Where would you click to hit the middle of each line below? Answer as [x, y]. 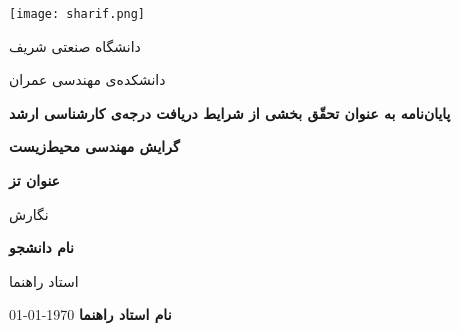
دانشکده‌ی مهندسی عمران [87, 79]
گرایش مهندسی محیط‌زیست [94, 146]
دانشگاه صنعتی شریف [75, 45]
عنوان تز [34, 180]
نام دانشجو [41, 247]
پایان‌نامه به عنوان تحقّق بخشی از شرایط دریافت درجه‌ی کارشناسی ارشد [230, 112]
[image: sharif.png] [77, 14]
